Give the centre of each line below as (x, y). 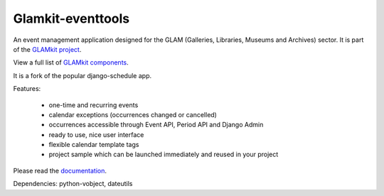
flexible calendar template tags (94, 145)
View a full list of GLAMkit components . (71, 62)
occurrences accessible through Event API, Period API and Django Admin (156, 125)
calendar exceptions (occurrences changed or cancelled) (133, 114)
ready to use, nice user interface (96, 134)
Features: (27, 89)
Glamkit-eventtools (71, 18)
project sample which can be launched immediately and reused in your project (164, 154)
